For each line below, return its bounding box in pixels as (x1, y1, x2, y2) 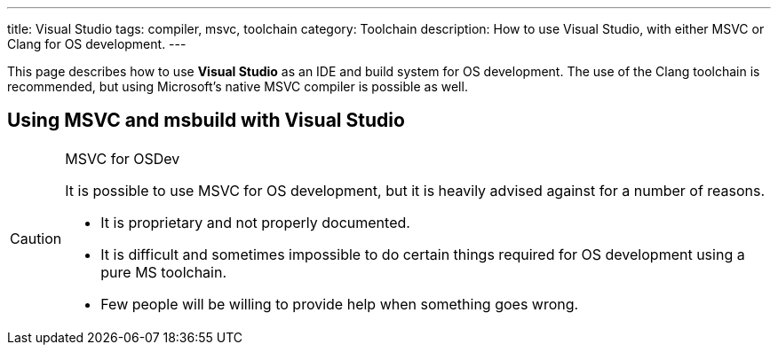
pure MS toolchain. (100, 262, 227, 281)
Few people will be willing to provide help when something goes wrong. (100, 294, 579, 313)
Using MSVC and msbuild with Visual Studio (7, 109, 405, 132)
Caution (10, 229, 62, 247)
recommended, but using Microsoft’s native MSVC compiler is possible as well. (7, 79, 468, 94)
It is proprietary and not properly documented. (100, 213, 410, 231)
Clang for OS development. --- (7, 36, 187, 51)
